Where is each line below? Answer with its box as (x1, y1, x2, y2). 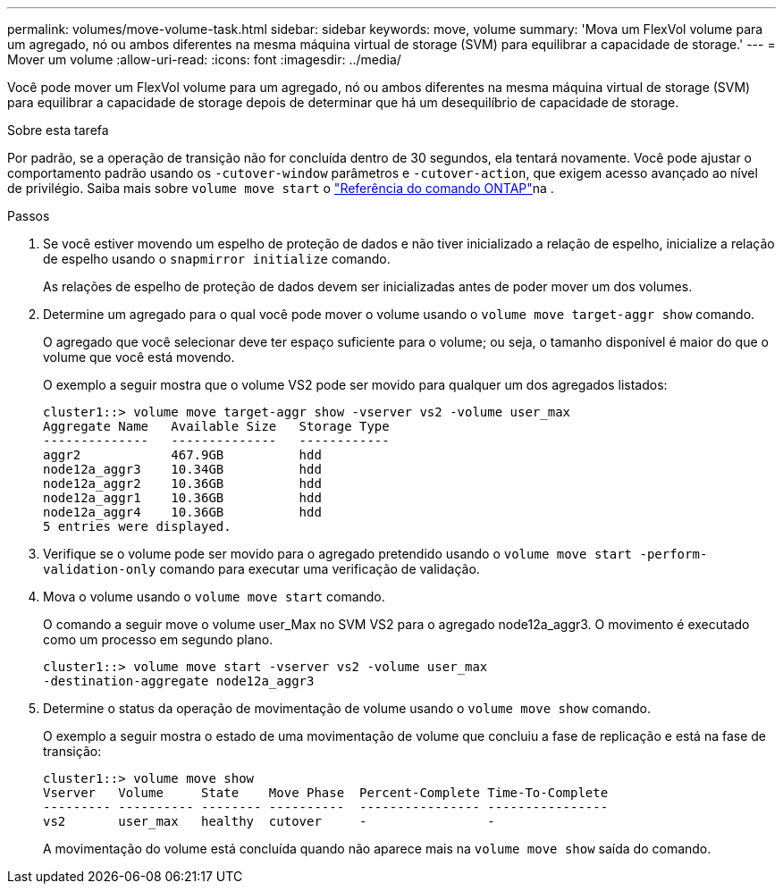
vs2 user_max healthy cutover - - (43, 814, 495, 828)
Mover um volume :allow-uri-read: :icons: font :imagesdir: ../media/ (7, 52, 401, 67)
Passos (7, 208, 50, 223)
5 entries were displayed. (43, 519, 232, 534)
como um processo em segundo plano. (43, 632, 274, 647)
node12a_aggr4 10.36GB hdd (43, 505, 322, 519)
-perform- (639, 547, 708, 561)
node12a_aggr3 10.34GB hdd (43, 462, 322, 476)
